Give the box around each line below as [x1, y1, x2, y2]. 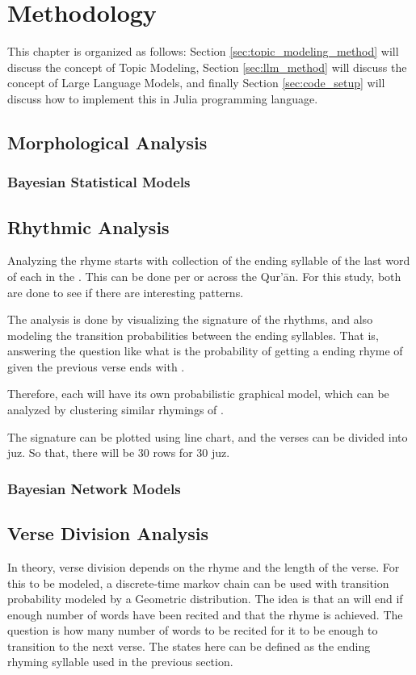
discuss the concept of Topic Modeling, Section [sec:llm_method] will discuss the [7, 58, 407, 75]
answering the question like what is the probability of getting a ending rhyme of [7, 342, 403, 359]
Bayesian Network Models [7, 478, 181, 498]
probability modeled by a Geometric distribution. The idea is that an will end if [7, 590, 403, 607]
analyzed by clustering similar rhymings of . [7, 401, 224, 418]
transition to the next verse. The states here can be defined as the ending [7, 637, 371, 654]
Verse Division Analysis [7, 521, 208, 546]
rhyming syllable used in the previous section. [7, 653, 233, 670]
